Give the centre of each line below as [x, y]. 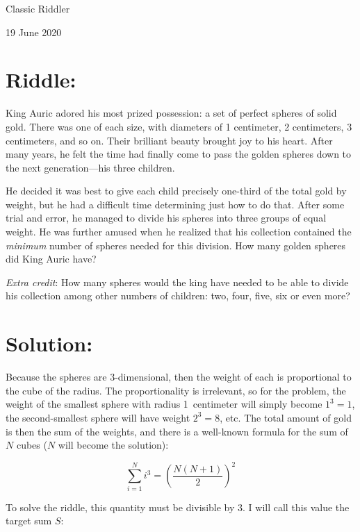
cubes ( [32, 445]
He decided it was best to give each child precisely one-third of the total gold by [176, 191]
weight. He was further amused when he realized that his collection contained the [179, 232]
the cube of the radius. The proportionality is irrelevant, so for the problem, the [176, 390]
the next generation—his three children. [90, 167]
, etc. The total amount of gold [286, 417]
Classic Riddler [38, 8]
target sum [29, 521]
